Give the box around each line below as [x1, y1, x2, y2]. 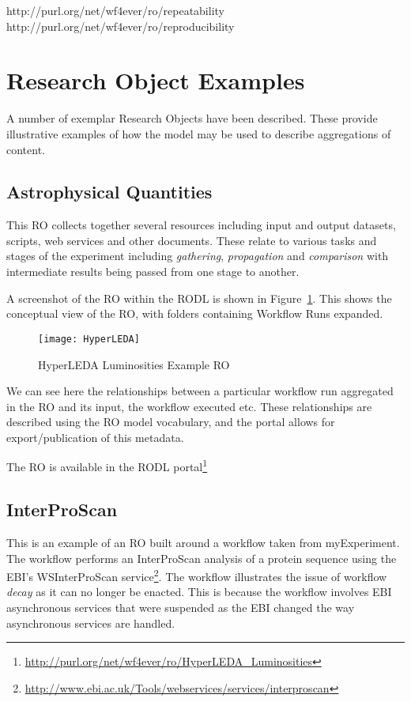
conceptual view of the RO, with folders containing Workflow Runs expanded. [6, 305, 383, 322]
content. [6, 141, 45, 157]
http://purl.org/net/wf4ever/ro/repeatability [6, 2, 224, 18]
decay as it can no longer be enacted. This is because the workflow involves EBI [6, 583, 392, 600]
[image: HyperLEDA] [38, 333, 140, 345]
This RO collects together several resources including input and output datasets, [6, 217, 396, 233]
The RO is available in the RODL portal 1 [6, 456, 208, 475]
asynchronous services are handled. [6, 614, 175, 631]
